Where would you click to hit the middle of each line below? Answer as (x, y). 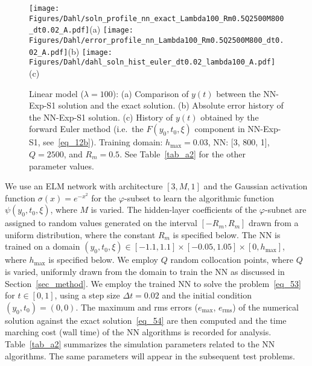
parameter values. (62, 166)
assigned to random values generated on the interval (101, 223)
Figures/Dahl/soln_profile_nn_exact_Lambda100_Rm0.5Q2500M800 (157, 18)
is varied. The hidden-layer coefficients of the (174, 210)
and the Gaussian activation (256, 186)
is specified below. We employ (103, 260)
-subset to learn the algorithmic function (199, 197)
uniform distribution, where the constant (80, 234)
